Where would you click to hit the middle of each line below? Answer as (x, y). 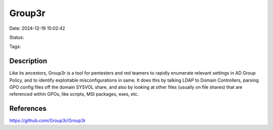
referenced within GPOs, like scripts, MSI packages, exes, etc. (74, 94)
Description (28, 61)
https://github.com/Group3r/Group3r (48, 120)
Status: (17, 37)
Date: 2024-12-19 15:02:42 (37, 28)
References (28, 109)
